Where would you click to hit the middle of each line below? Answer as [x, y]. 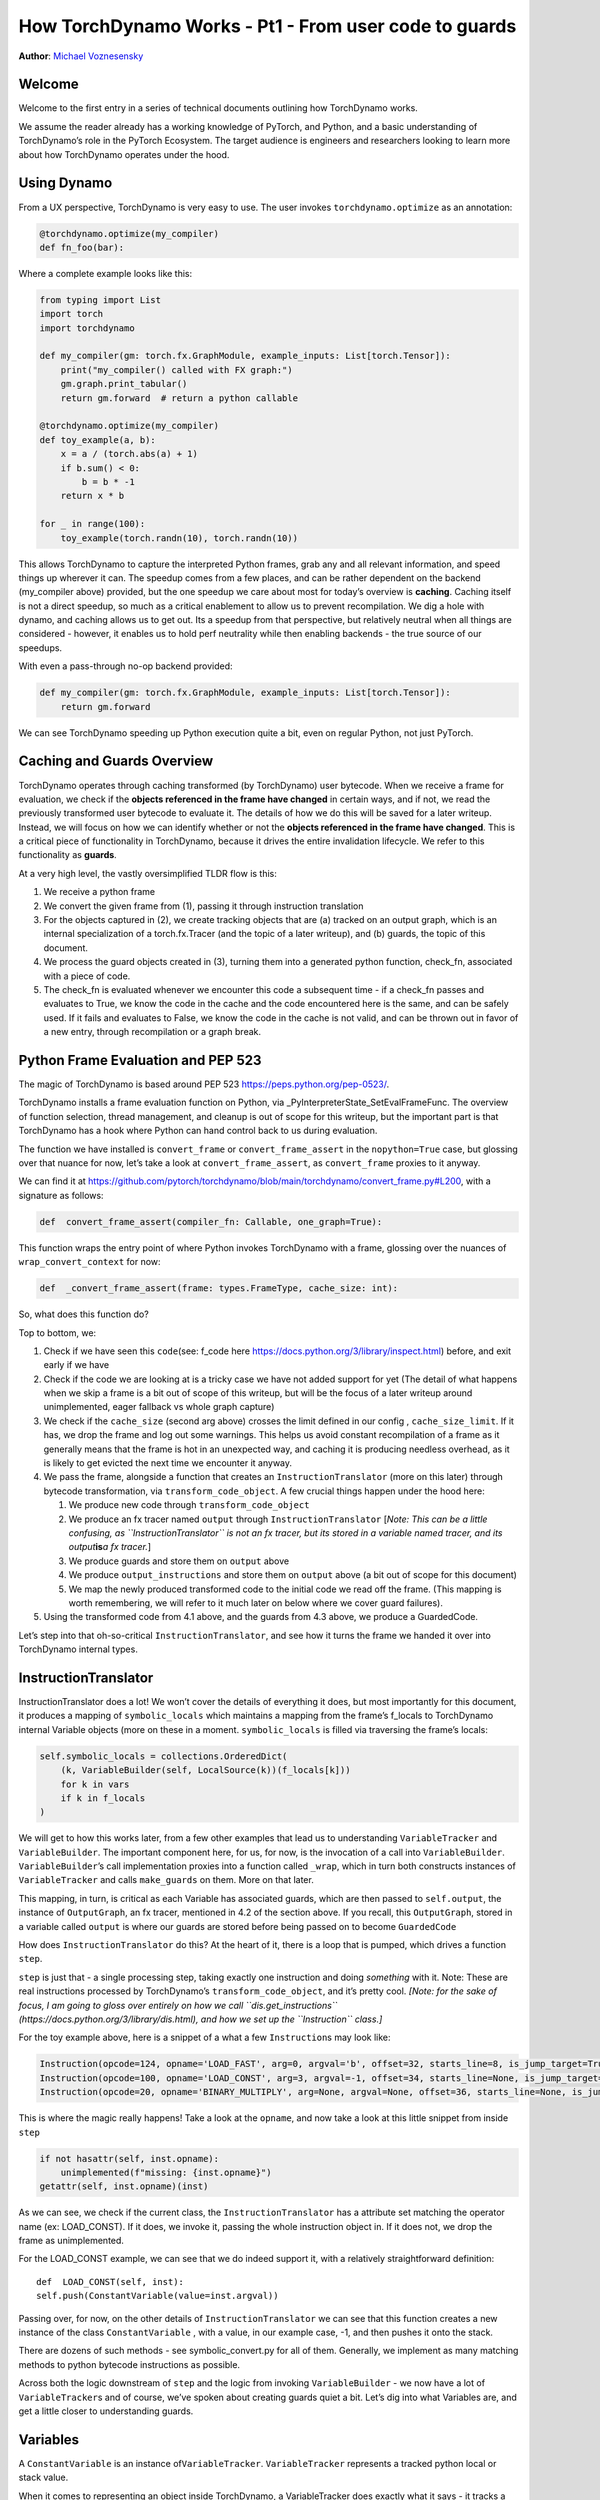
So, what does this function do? [83, 1314]
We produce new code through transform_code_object [189, 1505]
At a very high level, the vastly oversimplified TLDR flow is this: [147, 873]
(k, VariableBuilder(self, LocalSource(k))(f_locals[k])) [205, 1770]
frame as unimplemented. [71, 2241]
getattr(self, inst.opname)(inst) [124, 2186]
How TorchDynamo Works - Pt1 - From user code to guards [267, 26]
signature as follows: [61, 1195]
